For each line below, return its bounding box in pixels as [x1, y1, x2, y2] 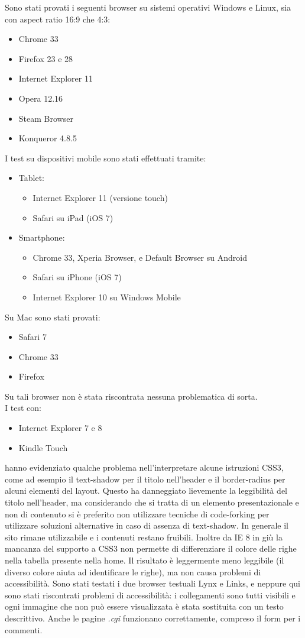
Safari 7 [18, 331, 47, 343]
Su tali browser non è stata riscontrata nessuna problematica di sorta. [5, 390, 258, 402]
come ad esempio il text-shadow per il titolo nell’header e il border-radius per [5, 472, 285, 485]
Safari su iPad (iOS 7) [33, 211, 113, 224]
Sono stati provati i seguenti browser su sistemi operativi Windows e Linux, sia [5, 1, 291, 13]
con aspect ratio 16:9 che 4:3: [5, 12, 111, 25]
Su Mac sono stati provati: [5, 310, 100, 323]
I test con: [5, 401, 41, 414]
